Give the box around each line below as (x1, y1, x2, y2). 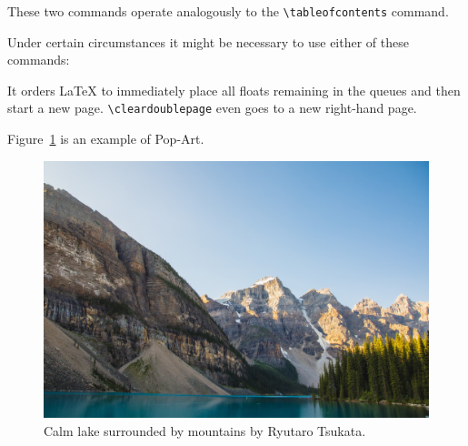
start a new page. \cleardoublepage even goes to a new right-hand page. (7, 98, 417, 117)
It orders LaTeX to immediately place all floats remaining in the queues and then (7, 80, 461, 99)
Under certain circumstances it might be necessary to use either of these (7, 32, 409, 51)
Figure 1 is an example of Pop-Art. (7, 129, 204, 148)
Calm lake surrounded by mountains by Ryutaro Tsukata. (44, 421, 366, 440)
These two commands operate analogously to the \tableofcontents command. (7, 2, 449, 20)
